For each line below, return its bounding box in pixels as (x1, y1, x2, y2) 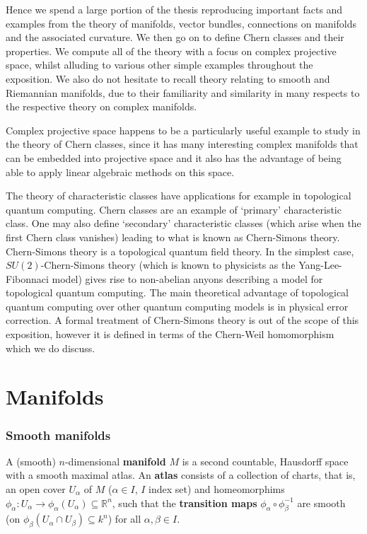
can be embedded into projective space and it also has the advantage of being (6, 150, 342, 165)
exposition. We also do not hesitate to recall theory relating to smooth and (6, 71, 330, 86)
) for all (107, 511, 141, 526)
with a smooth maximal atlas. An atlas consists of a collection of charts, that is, (6, 468, 356, 482)
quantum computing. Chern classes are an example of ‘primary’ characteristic (6, 202, 342, 216)
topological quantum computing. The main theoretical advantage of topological (6, 285, 349, 300)
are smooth (297, 495, 346, 510)
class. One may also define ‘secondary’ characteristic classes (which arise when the (6, 216, 361, 231)
